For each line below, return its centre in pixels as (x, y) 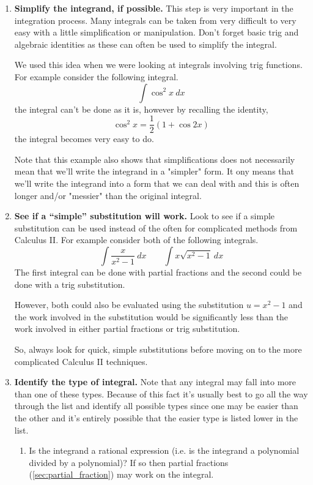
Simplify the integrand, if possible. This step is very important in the (154, 8)
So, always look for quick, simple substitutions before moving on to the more (158, 349)
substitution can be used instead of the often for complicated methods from (156, 227)
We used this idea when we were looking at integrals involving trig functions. (158, 65)
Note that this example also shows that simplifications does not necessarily (155, 159)
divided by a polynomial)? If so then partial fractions (129, 462)
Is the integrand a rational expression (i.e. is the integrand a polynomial (164, 450)
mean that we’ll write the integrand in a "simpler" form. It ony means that (154, 171)
